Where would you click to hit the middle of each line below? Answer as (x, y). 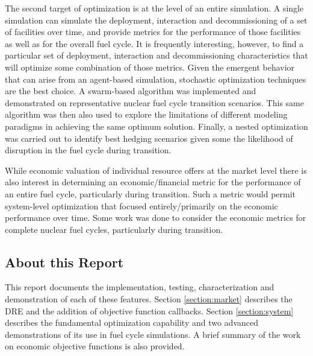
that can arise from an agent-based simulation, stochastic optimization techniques (156, 79)
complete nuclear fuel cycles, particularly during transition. (114, 229)
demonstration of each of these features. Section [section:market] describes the (149, 299)
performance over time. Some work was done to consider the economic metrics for (156, 218)
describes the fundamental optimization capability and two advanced (132, 323)
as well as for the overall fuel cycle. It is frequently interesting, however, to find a (154, 43)
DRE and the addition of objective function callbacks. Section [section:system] (149, 310)
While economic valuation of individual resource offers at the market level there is (156, 170)
